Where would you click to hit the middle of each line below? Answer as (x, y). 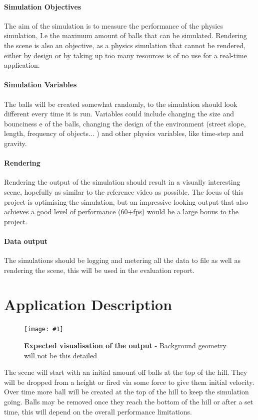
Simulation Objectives (43, 6)
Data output (26, 241)
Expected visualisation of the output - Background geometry (125, 345)
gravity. (15, 143)
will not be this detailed (60, 355)
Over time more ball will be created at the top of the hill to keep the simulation (126, 392)
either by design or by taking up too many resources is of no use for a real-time (125, 55)
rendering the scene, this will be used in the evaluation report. (99, 270)
